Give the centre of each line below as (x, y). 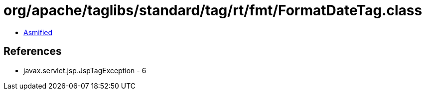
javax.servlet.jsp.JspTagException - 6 (85, 70)
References (33, 51)
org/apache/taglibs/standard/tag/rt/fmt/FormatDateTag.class (213, 10)
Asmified (38, 32)
